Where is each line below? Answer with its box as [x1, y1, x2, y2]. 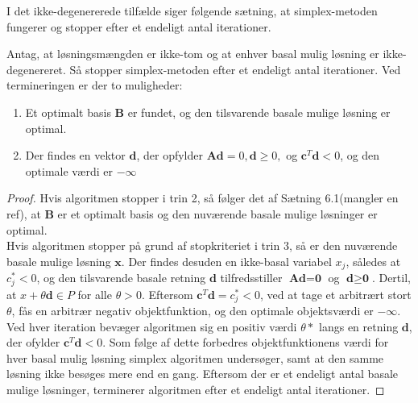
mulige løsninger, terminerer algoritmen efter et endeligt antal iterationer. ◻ [6, 381, 385, 398]
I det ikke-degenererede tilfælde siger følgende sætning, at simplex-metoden [6, 2, 378, 19]
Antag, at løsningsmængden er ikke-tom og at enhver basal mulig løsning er [6, 45, 379, 62]
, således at [346, 252, 401, 269]
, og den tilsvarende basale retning [36, 269, 206, 286]
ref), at [6, 205, 41, 222]
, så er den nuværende [288, 237, 398, 254]
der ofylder [6, 334, 60, 351]
